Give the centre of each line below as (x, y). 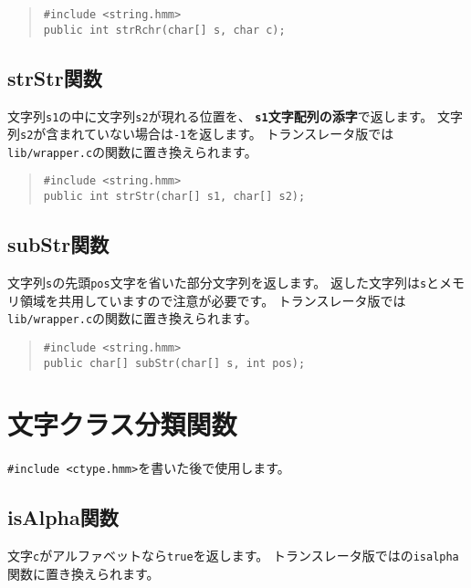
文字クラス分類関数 (122, 424)
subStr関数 (58, 244)
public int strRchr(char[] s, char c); (164, 30)
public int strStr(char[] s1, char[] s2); (174, 197)
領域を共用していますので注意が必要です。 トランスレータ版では (213, 300)
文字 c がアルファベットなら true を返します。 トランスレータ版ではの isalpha (233, 556)
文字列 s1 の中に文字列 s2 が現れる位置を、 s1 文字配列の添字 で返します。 (220, 115)
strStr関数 (55, 77)
